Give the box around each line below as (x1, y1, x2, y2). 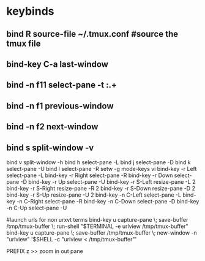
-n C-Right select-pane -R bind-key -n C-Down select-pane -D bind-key (17, 197, 199, 205)
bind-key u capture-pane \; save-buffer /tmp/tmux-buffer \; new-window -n (6, 229, 197, 236)
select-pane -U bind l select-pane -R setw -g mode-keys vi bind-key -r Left (6, 165, 197, 172)
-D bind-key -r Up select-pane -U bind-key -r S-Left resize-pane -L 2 (20, 178, 196, 185)
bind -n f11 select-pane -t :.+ (6, 80, 117, 90)
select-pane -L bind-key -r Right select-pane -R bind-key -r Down (6, 172, 173, 179)
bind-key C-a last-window (6, 59, 109, 69)
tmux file (6, 38, 41, 48)
